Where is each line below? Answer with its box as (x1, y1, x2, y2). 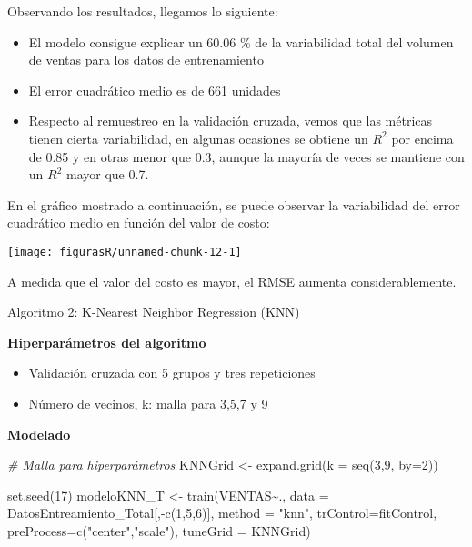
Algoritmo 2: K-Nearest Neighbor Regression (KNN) (7, 302, 300, 321)
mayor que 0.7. (66, 165, 149, 184)
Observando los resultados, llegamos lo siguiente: (7, 2, 278, 20)
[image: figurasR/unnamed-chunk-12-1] (7, 245, 242, 258)
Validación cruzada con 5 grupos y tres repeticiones (28, 363, 316, 382)
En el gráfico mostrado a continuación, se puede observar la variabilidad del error (7, 195, 460, 214)
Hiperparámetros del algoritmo (7, 332, 206, 351)
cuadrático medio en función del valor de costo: (7, 213, 270, 232)
